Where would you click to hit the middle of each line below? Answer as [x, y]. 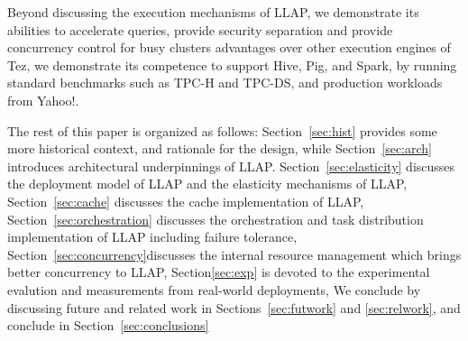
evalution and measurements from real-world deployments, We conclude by [214, 289]
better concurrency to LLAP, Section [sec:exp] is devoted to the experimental [219, 272]
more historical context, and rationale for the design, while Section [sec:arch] [220, 148]
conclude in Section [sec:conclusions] [108, 325]
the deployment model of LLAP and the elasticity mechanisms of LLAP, [207, 184]
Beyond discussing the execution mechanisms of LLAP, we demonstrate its [213, 12]
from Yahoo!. [43, 100]
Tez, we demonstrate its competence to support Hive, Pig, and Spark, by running [232, 65]
